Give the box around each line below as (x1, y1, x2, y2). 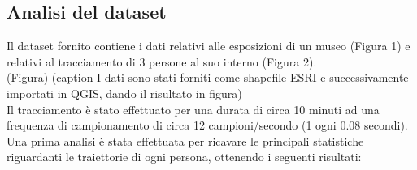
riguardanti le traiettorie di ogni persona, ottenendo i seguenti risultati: (7, 148, 362, 165)
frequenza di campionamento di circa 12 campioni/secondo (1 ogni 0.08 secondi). (7, 117, 408, 134)
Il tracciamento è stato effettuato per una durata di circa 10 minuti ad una (7, 100, 380, 117)
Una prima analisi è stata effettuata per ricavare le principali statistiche (7, 132, 364, 149)
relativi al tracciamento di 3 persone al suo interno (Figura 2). (7, 53, 317, 70)
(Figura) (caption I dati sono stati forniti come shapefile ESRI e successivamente (7, 69, 409, 86)
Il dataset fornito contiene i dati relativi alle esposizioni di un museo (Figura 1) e (7, 37, 410, 54)
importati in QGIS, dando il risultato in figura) (7, 84, 242, 101)
